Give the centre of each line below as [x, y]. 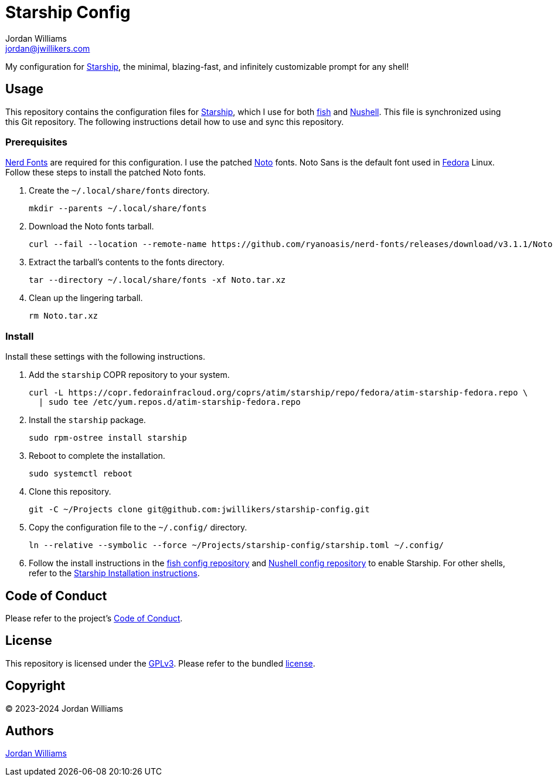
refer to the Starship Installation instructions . [114, 573]
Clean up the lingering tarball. [86, 298]
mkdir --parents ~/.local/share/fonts [118, 209]
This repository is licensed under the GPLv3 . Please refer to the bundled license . [160, 663]
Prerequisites [36, 142]
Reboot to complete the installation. [97, 456]
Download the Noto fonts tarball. [91, 226]
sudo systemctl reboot [81, 474]
